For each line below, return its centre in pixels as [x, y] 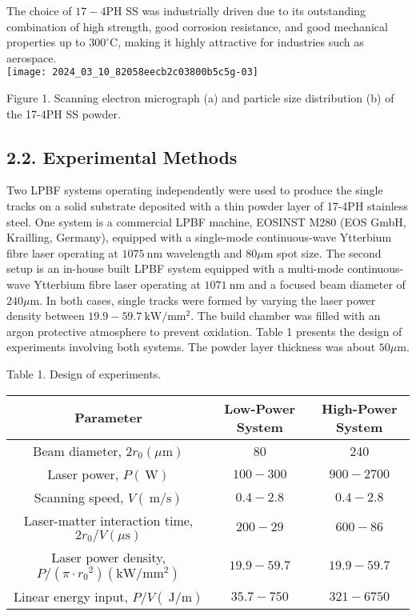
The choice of [39, 10]
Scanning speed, [79, 497]
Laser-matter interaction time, [108, 520]
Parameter [108, 418]
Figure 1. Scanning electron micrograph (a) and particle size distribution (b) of [200, 98]
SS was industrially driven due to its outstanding [246, 10]
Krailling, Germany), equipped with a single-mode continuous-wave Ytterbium [199, 237]
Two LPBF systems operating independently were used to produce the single [195, 190]
